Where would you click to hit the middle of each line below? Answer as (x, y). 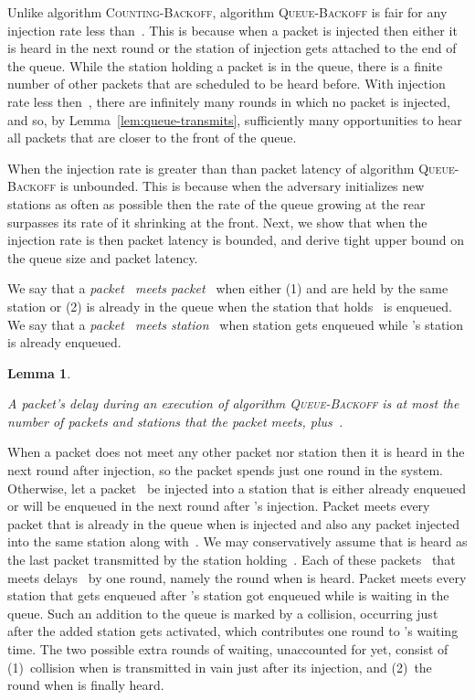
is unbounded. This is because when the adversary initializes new (242, 186)
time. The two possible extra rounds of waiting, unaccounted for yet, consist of (228, 649)
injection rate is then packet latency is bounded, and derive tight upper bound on (236, 240)
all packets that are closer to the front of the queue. (152, 138)
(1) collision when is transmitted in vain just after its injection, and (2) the (220, 667)
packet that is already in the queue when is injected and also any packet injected (233, 523)
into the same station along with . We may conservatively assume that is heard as (237, 541)
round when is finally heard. (86, 685)
